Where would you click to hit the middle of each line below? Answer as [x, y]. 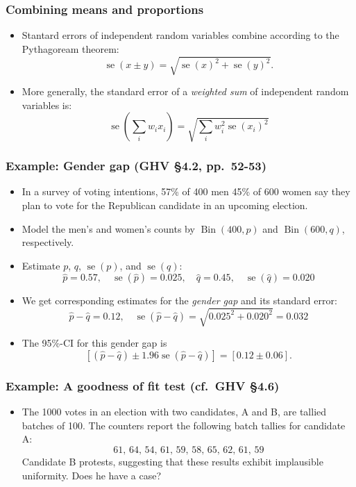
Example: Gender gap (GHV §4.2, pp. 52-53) [136, 166]
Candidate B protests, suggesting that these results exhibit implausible [172, 462]
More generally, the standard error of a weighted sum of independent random [185, 91]
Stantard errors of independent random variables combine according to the [180, 35]
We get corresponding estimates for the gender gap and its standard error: [179, 300]
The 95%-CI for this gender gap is [94, 343]
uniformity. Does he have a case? [92, 475]
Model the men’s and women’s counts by [108, 228]
